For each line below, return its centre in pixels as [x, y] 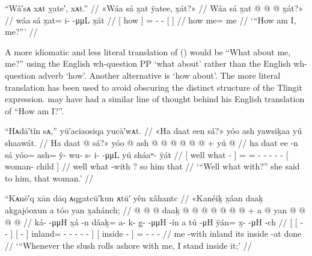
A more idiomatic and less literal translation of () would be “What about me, [148, 51]
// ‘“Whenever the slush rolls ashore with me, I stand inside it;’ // [128, 245]
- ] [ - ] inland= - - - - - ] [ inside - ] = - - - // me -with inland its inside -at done [153, 233]
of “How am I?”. [34, 110]
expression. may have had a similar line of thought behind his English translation [155, 99]
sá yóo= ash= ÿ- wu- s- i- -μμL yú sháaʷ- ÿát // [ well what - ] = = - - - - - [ [147, 154]
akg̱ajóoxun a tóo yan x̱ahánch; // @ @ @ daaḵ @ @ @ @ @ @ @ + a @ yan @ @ [155, 209]
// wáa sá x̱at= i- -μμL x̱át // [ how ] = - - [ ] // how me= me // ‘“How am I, [151, 20]
